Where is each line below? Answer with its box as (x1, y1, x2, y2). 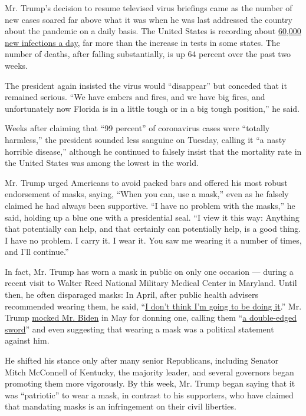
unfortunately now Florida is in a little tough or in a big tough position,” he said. (5, 102, 300, 114)
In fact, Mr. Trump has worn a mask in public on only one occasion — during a (5, 265, 294, 277)
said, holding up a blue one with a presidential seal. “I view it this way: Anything (5, 211, 300, 223)
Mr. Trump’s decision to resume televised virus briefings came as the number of (5, 2, 292, 14)
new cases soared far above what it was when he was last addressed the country (5, 13, 292, 25)
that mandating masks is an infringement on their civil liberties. (5, 400, 236, 412)
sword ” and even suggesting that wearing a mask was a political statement (5, 322, 274, 335)
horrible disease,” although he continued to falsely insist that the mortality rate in (5, 145, 302, 157)
